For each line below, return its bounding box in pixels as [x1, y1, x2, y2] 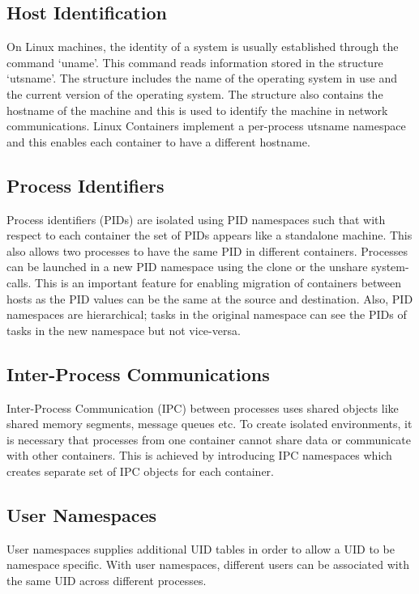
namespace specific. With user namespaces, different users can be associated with [6, 556, 409, 573]
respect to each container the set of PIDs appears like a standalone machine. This [6, 227, 413, 244]
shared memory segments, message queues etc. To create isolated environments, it [6, 415, 413, 432]
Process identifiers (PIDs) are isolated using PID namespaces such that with [6, 210, 386, 227]
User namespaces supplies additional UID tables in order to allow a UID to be [6, 540, 395, 557]
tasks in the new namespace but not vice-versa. [6, 321, 241, 338]
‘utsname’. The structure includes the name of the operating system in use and [6, 70, 398, 87]
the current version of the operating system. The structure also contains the [6, 85, 383, 102]
